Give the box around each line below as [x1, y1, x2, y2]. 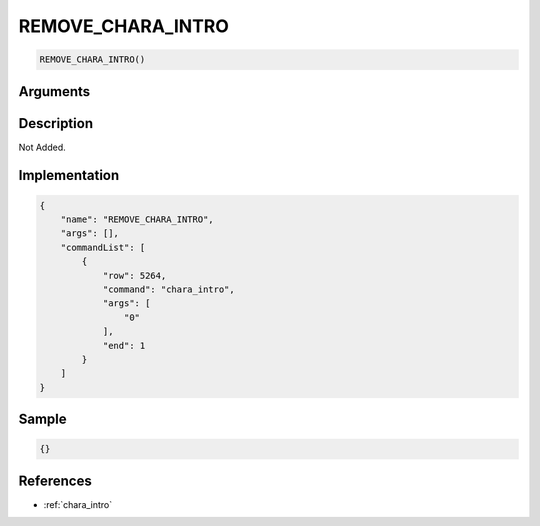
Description [18, 115, 94, 132]
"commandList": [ [60, 241, 146, 253]
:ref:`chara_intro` [43, 498, 113, 510]
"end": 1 [102, 340, 146, 351]
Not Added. [18, 141, 67, 153]
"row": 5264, [102, 270, 167, 281]
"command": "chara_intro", [102, 284, 235, 295]
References [18, 472, 92, 489]
